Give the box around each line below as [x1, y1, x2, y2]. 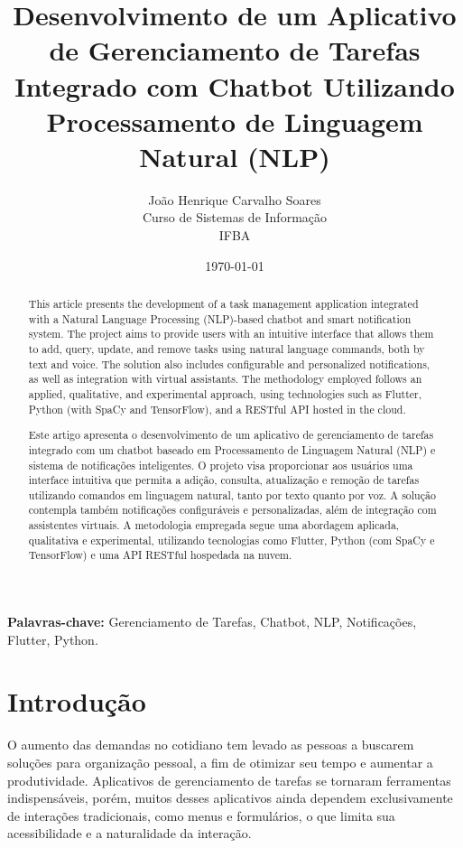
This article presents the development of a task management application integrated [28, 296, 419, 312]
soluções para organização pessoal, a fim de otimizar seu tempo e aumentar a [7, 753, 433, 771]
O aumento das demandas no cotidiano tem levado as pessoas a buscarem [7, 735, 414, 754]
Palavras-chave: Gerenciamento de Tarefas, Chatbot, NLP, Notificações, [7, 612, 417, 631]
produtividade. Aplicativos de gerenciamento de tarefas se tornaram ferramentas [7, 770, 451, 789]
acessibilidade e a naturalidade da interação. [7, 824, 252, 843]
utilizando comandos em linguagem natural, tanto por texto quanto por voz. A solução [28, 487, 436, 502]
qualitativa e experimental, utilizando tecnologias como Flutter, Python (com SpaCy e [28, 532, 435, 547]
